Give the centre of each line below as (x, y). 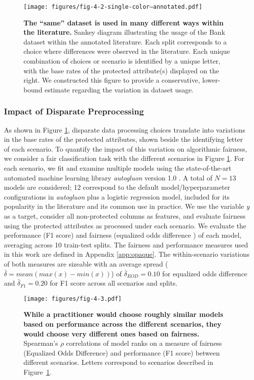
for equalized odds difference (205, 273)
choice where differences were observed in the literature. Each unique (127, 51)
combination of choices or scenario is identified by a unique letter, (122, 61)
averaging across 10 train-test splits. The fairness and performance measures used (126, 244)
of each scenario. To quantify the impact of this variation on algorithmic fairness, (126, 148)
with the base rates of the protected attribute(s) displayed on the (121, 70)
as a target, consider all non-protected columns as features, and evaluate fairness (125, 215)
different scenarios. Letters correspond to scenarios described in (118, 362)
